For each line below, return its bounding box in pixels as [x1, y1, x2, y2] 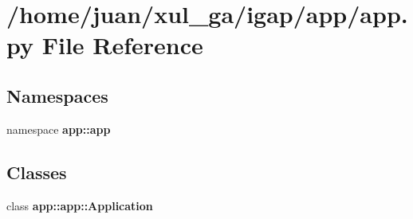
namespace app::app [6, 120, 111, 137]
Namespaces [6, 83, 108, 108]
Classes [6, 159, 67, 184]
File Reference [41, 29, 203, 61]
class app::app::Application [6, 197, 153, 213]
